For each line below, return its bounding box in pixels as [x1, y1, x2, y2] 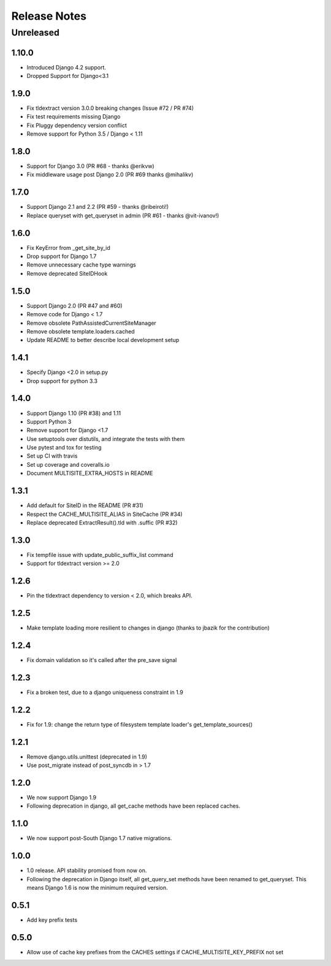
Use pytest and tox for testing [26, 444, 102, 451]
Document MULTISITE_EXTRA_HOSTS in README [26, 470, 153, 477]
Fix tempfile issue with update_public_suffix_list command [26, 551, 173, 558]
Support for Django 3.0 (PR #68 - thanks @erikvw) [26, 163, 154, 170]
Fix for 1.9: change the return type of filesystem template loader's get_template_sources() [26, 720, 253, 728]
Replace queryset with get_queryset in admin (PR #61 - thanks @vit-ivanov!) [26, 212, 219, 219]
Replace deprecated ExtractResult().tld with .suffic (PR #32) [26, 519, 178, 526]
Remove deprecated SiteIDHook [26, 270, 108, 277]
